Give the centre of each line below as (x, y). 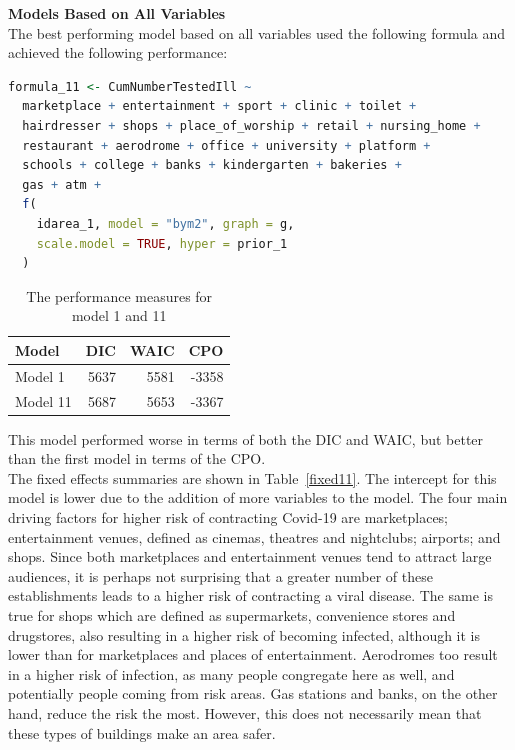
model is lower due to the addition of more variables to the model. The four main (258, 497)
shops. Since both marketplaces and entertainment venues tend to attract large (250, 556)
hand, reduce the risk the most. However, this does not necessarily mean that (245, 713)
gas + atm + (62, 184)
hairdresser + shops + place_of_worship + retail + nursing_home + (251, 125)
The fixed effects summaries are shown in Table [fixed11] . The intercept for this (252, 477)
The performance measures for (119, 295)
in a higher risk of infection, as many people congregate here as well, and (231, 673)
